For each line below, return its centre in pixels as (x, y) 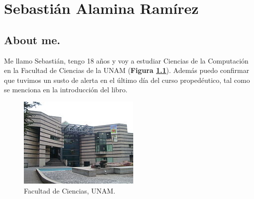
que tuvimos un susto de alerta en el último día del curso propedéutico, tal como (127, 80)
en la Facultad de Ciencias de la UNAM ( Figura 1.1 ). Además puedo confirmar (127, 70)
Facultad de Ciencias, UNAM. (70, 190)
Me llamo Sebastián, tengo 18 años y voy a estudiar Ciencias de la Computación (126, 60)
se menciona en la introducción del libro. (66, 90)
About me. (32, 39)
